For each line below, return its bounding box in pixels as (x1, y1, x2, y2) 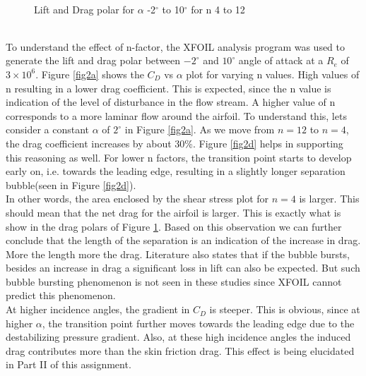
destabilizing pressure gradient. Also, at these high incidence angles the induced (6, 329, 351, 344)
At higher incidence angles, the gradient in (6, 302, 190, 317)
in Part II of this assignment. (6, 357, 131, 372)
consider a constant (6, 122, 90, 137)
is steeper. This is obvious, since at (209, 302, 360, 317)
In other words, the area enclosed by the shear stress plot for (6, 191, 269, 206)
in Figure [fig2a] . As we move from (124, 122, 275, 137)
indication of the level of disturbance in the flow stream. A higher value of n (6, 95, 336, 109)
